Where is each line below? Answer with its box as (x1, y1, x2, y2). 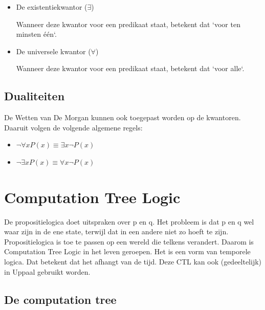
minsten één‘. (16, 29, 57, 39)
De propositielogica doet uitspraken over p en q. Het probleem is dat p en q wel (4, 216, 254, 227)
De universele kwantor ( (16, 46, 91, 56)
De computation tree (4, 291, 117, 307)
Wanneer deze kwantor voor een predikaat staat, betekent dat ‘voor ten (16, 18, 240, 29)
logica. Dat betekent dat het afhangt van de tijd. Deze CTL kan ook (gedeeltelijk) (4, 256, 262, 267)
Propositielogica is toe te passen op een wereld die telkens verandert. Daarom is (4, 236, 254, 247)
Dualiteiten (4, 88, 65, 104)
